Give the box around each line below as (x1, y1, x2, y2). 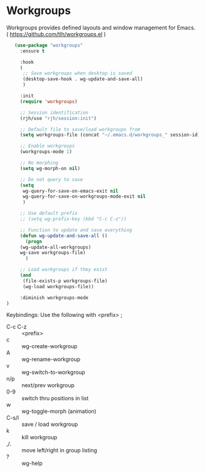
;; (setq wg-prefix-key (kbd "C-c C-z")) (20, 216, 127, 222)
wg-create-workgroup (21, 343, 77, 350)
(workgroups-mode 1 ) (20, 149, 72, 155)
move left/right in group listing (21, 447, 98, 454)
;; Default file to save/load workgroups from (20, 126, 140, 132)
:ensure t (20, 48, 45, 54)
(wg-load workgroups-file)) (22, 283, 95, 289)
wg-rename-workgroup (21, 356, 81, 363)
